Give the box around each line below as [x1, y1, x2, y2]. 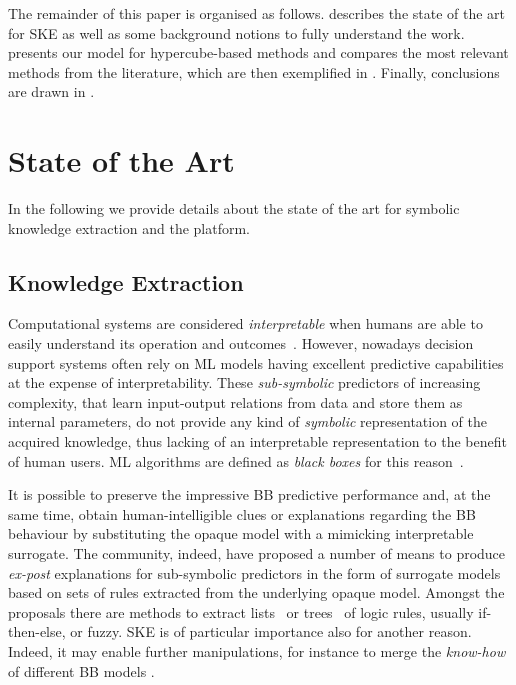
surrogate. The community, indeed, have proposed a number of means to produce [8, 543, 506, 564]
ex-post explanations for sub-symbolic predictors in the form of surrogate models [8, 562, 501, 583]
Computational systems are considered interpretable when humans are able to [8, 313, 483, 334]
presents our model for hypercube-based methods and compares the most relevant [8, 42, 509, 63]
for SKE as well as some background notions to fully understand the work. [8, 22, 465, 43]
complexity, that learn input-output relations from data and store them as [8, 391, 463, 412]
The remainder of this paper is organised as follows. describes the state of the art [8, 3, 506, 23]
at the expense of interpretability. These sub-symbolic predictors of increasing [8, 372, 481, 393]
